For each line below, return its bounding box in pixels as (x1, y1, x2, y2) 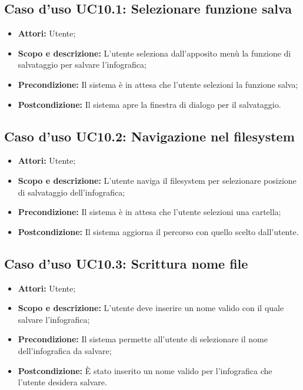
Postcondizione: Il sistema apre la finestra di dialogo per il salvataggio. (18, 98, 281, 110)
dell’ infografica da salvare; (18, 344, 112, 356)
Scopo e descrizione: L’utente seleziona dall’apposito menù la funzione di (18, 47, 291, 59)
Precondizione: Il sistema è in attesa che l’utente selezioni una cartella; (18, 206, 281, 218)
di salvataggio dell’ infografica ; (18, 186, 125, 198)
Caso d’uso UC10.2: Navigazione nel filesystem (4, 127, 295, 145)
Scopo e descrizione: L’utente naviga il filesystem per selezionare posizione (18, 174, 297, 186)
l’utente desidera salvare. (18, 376, 107, 388)
